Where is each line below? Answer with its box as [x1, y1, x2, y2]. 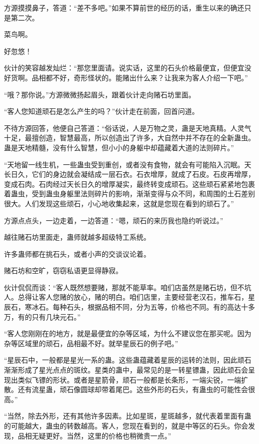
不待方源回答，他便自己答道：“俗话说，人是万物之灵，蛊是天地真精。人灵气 [4, 122, 252, 133]
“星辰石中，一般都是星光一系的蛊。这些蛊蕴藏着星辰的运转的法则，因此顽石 [4, 355, 252, 365]
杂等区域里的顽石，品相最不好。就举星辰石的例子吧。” [4, 338, 178, 348]
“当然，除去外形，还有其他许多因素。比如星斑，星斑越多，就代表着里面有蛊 [4, 411, 252, 421]
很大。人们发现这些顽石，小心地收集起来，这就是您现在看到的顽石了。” [4, 198, 234, 208]
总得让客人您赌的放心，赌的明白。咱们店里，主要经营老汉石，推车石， [17, 292, 248, 302]
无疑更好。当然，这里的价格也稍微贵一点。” [31, 430, 171, 441]
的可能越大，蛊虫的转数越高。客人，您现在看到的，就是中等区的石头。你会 [4, 421, 248, 431]
